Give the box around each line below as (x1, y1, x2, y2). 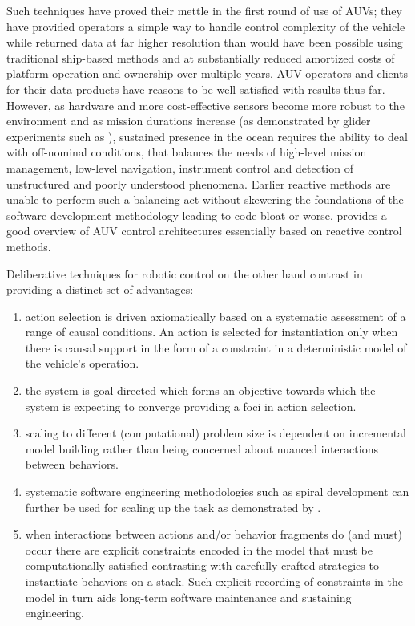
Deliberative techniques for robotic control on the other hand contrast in (6, 265, 363, 282)
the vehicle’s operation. (25, 355, 139, 372)
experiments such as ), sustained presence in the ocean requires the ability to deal (6, 128, 408, 144)
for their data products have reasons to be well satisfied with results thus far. (6, 80, 385, 97)
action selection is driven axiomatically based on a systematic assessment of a (25, 307, 406, 324)
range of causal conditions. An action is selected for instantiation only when (25, 323, 398, 340)
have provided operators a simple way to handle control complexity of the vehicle (6, 18, 405, 35)
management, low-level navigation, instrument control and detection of (6, 159, 353, 176)
